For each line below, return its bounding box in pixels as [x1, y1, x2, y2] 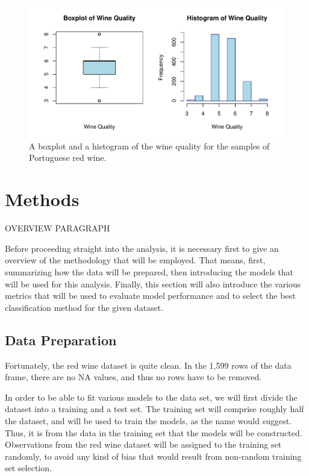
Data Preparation [5, 330, 117, 349]
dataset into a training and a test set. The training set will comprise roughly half [5, 402, 304, 415]
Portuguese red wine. [29, 151, 107, 164]
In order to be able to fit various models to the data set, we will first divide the [5, 390, 298, 403]
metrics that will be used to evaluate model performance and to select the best [5, 289, 296, 302]
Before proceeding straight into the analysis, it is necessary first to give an [5, 242, 279, 254]
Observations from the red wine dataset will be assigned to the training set [5, 438, 282, 451]
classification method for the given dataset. [5, 301, 164, 313]
